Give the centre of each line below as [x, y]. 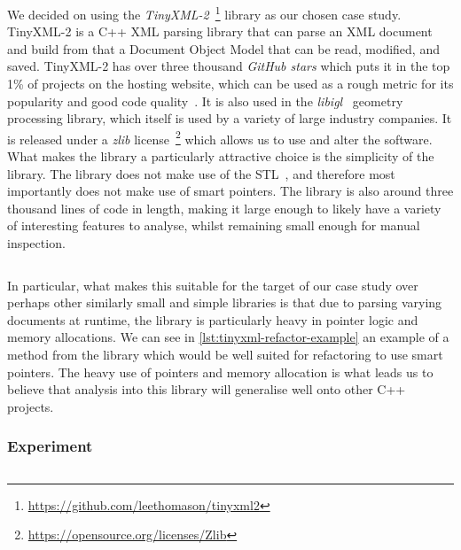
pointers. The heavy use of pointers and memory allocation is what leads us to [220, 372]
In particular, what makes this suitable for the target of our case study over [213, 285]
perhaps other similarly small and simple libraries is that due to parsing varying [225, 302]
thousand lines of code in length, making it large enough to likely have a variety [224, 208]
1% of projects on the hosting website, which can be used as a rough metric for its [230, 84]
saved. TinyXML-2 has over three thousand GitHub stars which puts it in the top [229, 66]
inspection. [36, 243]
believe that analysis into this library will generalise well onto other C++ [207, 389]
